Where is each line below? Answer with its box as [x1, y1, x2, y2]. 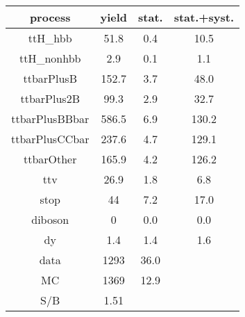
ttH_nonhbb [19, 50, 81, 66]
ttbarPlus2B [20, 90, 80, 106]
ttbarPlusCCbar [11, 131, 90, 147]
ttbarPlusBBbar [11, 111, 90, 127]
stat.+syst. [174, 9, 235, 25]
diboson [31, 211, 69, 227]
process [29, 9, 71, 25]
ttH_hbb [28, 30, 72, 46]
